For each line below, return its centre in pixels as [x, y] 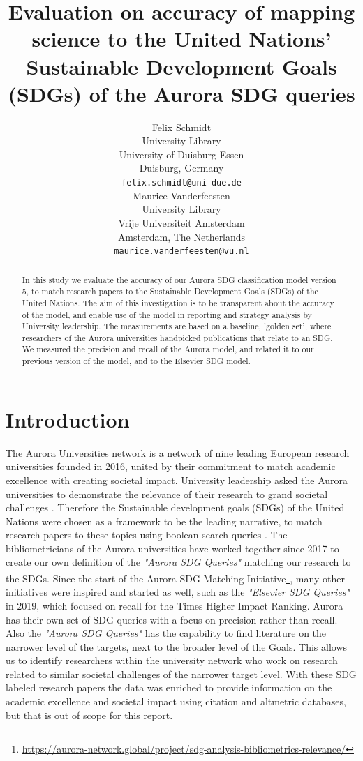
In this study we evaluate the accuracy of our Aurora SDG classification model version [179, 279]
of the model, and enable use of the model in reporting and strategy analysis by [167, 314]
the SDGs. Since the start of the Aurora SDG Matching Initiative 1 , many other [175, 577]
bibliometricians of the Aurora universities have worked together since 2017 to [172, 548]
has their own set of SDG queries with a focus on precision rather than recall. [172, 619]
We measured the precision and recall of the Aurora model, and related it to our [168, 349]
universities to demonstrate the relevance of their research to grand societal [167, 493]
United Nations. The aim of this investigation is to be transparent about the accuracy [178, 302]
